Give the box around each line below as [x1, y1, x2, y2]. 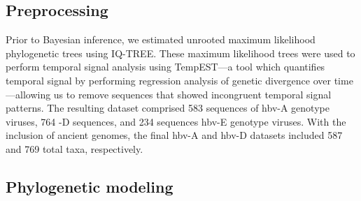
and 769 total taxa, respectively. [6, 141, 143, 156]
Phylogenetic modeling [6, 175, 174, 197]
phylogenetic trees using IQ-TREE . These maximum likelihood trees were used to [6, 45, 355, 60]
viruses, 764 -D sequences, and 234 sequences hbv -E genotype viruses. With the [6, 114, 346, 128]
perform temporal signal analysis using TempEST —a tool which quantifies [6, 59, 325, 74]
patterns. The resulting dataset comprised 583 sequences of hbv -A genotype [6, 100, 330, 115]
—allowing [6, 87, 51, 101]
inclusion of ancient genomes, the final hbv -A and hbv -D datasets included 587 [6, 128, 343, 142]
